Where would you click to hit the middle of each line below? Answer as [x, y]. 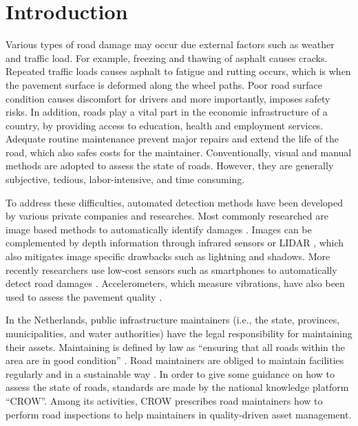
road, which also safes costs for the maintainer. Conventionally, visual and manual [179, 152]
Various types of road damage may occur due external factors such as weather [170, 44]
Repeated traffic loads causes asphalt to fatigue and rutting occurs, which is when [178, 71]
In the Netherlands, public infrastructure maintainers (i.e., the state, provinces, [173, 320]
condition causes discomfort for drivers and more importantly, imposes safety [168, 98]
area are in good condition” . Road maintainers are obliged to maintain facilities [175, 360]
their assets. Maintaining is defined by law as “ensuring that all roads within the [176, 347]
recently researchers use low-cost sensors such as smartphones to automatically [171, 269]
